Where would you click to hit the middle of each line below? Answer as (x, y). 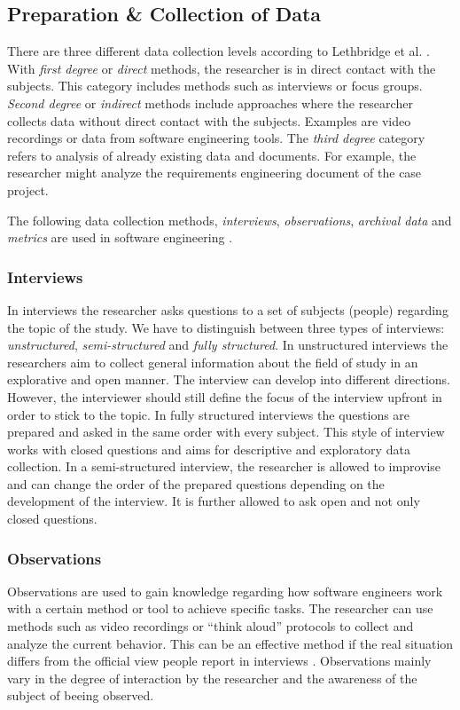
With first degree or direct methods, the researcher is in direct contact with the (222, 68)
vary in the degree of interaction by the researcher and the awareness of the (212, 678)
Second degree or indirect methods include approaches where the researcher (210, 103)
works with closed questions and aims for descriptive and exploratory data (209, 449)
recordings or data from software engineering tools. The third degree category (216, 138)
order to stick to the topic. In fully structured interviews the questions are (209, 414)
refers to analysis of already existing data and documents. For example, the (212, 155)
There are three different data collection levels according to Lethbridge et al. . (218, 51)
